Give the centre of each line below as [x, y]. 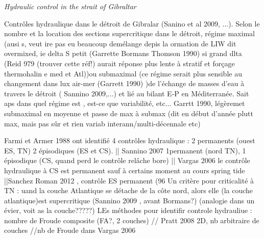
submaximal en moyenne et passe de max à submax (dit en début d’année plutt [129, 113]
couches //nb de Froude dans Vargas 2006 [70, 230]
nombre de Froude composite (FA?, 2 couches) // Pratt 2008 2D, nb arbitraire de [132, 220]
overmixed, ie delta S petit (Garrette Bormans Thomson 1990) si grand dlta [123, 53]
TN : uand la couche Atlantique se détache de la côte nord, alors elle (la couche [129, 190]
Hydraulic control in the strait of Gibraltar [70, 6]
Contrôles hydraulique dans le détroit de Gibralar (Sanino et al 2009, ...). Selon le [132, 23]
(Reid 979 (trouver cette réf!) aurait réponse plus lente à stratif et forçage [119, 63]
